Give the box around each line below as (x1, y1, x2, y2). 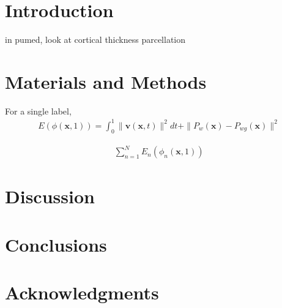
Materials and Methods (5, 69, 207, 94)
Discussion (5, 184, 95, 209)
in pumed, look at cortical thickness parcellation (5, 33, 186, 46)
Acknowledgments (5, 280, 159, 305)
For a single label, (5, 104, 72, 117)
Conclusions (5, 231, 107, 257)
